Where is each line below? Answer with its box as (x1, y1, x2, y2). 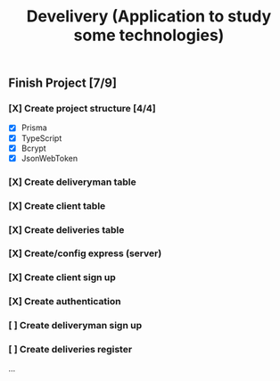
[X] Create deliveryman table (8, 176, 136, 188)
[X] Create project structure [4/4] (8, 103, 157, 115)
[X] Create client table (8, 199, 106, 211)
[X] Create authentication (8, 295, 121, 308)
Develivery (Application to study (26, 6, 272, 27)
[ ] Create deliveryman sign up (8, 319, 143, 332)
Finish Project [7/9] (8, 76, 118, 91)
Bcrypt (21, 143, 46, 153)
